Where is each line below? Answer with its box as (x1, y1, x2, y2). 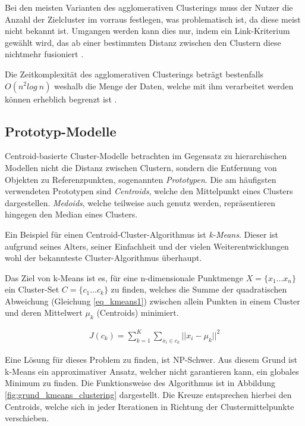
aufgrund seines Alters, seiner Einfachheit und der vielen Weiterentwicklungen (5, 240, 289, 252)
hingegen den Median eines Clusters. (5, 208, 138, 220)
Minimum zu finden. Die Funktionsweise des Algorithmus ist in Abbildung (5, 377, 276, 389)
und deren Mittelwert (5, 306, 83, 319)
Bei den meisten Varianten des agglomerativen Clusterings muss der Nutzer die (5, 1, 293, 13)
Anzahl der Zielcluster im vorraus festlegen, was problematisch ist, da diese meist (5, 13, 301, 25)
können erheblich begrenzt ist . (5, 92, 117, 105)
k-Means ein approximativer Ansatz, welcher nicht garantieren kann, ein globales (5, 365, 299, 377)
